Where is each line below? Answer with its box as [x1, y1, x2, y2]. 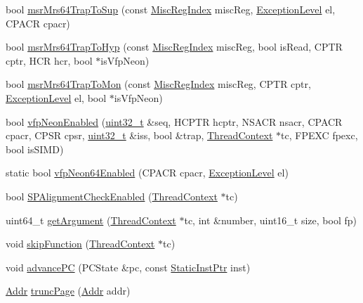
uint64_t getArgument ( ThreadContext [6, 212, 176, 227]
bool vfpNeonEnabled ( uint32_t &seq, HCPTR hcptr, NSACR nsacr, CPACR [6, 114, 343, 129]
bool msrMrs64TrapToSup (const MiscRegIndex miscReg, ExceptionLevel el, [6, 2, 336, 16]
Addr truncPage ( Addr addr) [6, 283, 131, 298]
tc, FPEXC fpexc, [281, 128, 358, 143]
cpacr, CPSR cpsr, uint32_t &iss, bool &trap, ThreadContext [6, 128, 273, 143]
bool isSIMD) [6, 141, 64, 156]
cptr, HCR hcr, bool [6, 53, 93, 67]
